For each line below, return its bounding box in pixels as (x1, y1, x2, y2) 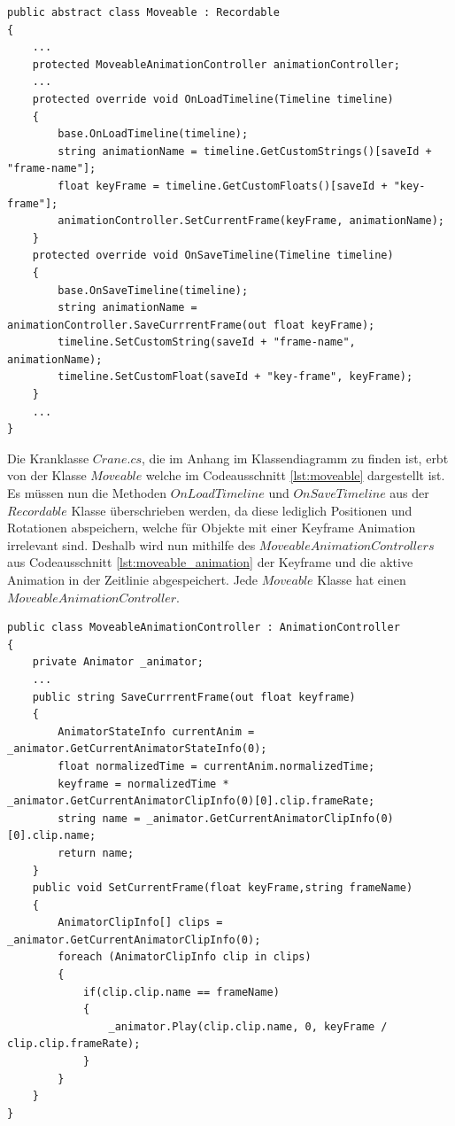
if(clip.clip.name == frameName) (82, 985, 280, 998)
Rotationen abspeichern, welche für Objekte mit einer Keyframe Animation (7, 518, 416, 537)
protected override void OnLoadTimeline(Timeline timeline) (32, 92, 394, 105)
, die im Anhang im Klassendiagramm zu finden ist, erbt (142, 448, 449, 467)
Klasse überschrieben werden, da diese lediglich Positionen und (71, 501, 413, 519)
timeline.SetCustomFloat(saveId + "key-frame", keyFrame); (58, 370, 413, 384)
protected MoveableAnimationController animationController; (32, 58, 400, 71)
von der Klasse (7, 466, 87, 485)
